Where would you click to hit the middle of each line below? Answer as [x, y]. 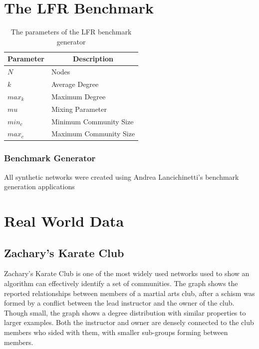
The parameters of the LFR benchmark [71, 32]
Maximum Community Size [93, 134]
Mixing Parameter [79, 109]
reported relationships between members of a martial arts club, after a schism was [129, 293]
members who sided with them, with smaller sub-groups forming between [116, 332]
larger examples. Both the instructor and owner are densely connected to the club [129, 322]
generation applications [39, 186]
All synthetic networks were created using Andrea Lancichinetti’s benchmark [122, 176]
